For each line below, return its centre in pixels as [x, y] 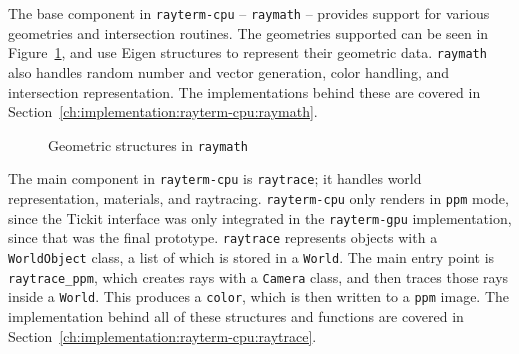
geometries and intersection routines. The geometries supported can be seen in [248, 32]
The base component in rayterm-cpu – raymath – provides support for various [249, 13]
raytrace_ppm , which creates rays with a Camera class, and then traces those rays [258, 276]
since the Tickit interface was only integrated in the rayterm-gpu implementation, [260, 217]
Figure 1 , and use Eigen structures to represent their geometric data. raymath [247, 52]
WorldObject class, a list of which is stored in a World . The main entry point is [251, 256]
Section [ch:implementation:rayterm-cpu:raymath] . [163, 111]
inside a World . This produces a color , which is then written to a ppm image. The [259, 296]
